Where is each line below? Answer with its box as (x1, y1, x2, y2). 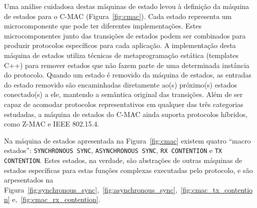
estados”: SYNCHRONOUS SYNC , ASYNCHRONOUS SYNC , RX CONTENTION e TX (4, 145, 222, 155)
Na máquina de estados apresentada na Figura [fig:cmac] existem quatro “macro (4, 135, 251, 145)
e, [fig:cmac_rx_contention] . (12, 194, 100, 204)
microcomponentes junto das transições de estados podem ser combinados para (4, 30, 246, 40)
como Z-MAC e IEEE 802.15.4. (4, 118, 99, 129)
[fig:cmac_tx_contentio (180, 184, 253, 194)
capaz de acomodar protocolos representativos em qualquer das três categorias (4, 98, 243, 109)
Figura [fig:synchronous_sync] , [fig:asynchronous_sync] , (4, 184, 177, 194)
